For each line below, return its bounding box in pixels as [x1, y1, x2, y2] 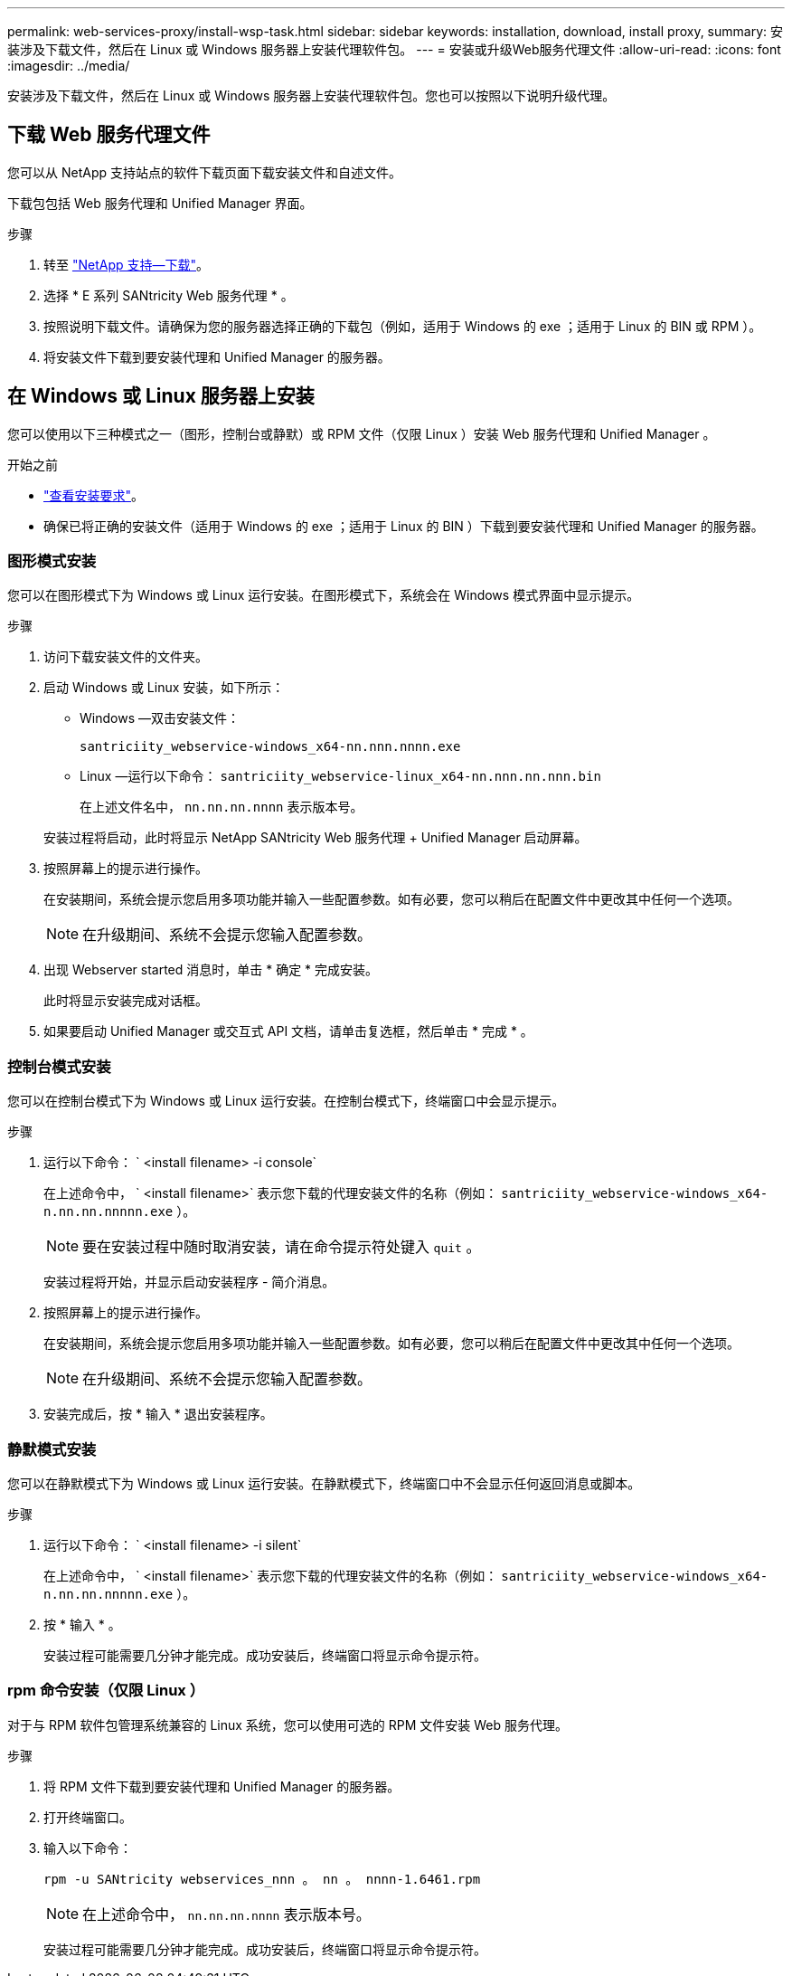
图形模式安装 [7, 552, 97, 571]
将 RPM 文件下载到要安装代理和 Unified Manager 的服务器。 [43, 1778, 401, 1794]
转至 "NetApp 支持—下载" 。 [43, 256, 210, 272]
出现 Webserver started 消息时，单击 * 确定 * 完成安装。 [43, 962, 379, 978]
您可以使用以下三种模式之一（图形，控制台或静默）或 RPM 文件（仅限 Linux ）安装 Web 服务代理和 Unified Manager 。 [7, 425, 716, 442]
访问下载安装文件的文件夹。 [43, 649, 208, 665]
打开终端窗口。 [43, 1809, 132, 1825]
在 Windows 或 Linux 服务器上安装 [7, 385, 315, 408]
